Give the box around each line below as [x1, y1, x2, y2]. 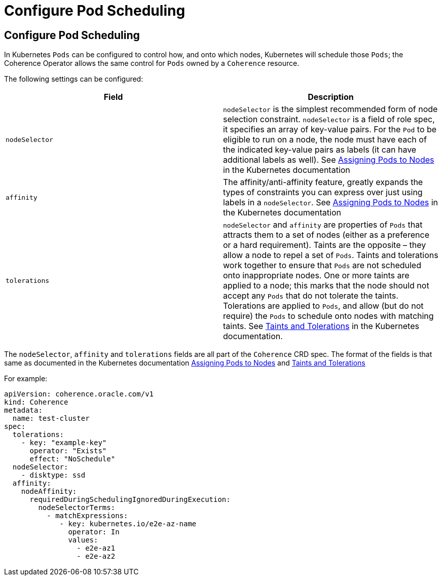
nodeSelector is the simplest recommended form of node [223, 104, 438, 115]
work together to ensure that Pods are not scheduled [223, 260, 421, 271]
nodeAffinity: [21, 487, 77, 496]
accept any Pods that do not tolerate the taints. [223, 291, 398, 301]
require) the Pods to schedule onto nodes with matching [223, 311, 434, 321]
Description [308, 92, 354, 102]
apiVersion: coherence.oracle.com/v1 [4, 390, 154, 398]
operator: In [68, 528, 120, 536]
